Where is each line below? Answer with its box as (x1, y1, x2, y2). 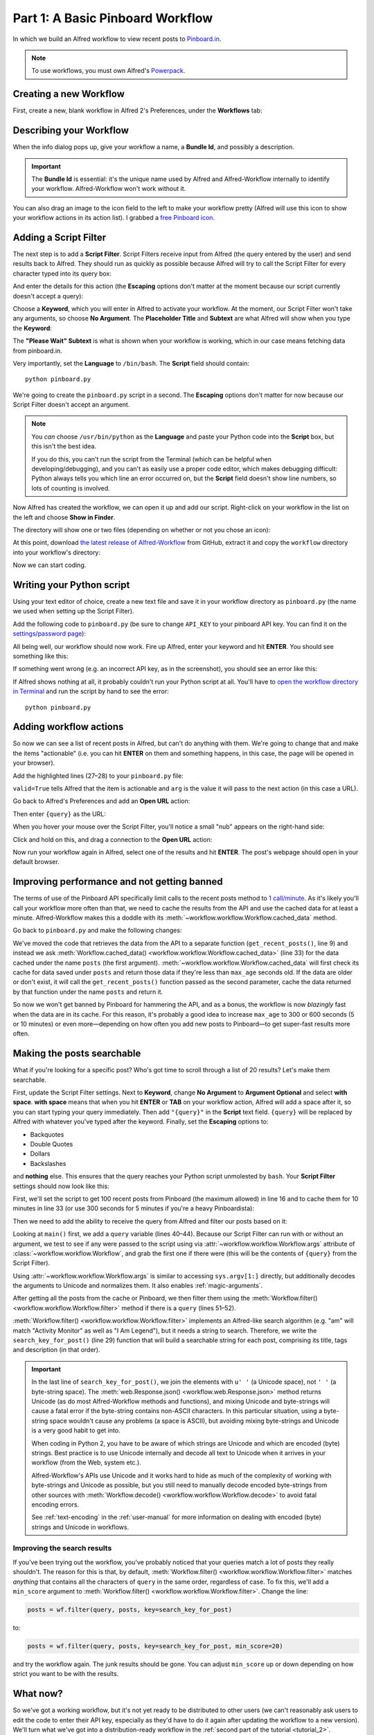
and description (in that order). (12, 1346, 100, 1354)
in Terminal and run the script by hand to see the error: (12, 687, 169, 695)
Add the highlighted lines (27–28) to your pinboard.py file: (12, 771, 184, 780)
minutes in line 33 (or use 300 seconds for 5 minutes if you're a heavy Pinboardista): (12, 1204, 254, 1212)
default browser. (12, 858, 60, 866)
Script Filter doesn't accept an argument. (12, 400, 130, 409)
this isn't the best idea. (31, 442, 97, 450)
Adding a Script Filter (12, 231, 107, 243)
